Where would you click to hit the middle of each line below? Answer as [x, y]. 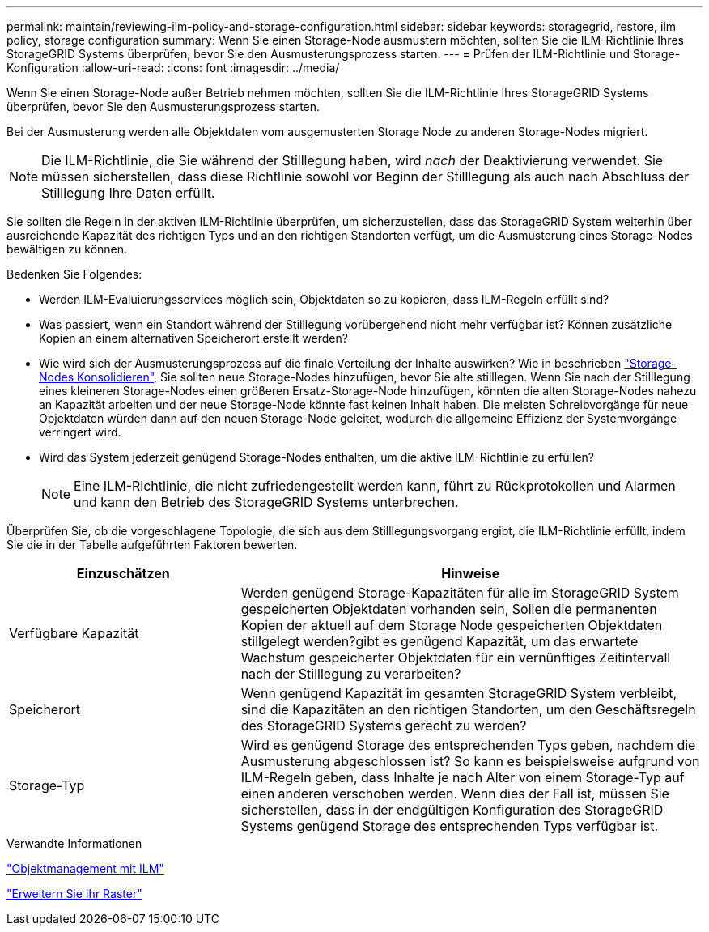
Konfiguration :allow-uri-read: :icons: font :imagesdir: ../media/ [173, 68]
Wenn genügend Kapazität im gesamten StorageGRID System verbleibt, [459, 693]
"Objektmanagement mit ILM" [85, 868]
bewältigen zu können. [67, 249]
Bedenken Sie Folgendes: [74, 274]
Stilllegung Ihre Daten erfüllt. [128, 193]
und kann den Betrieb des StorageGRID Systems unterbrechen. [266, 502]
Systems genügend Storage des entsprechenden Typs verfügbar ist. [450, 826]
